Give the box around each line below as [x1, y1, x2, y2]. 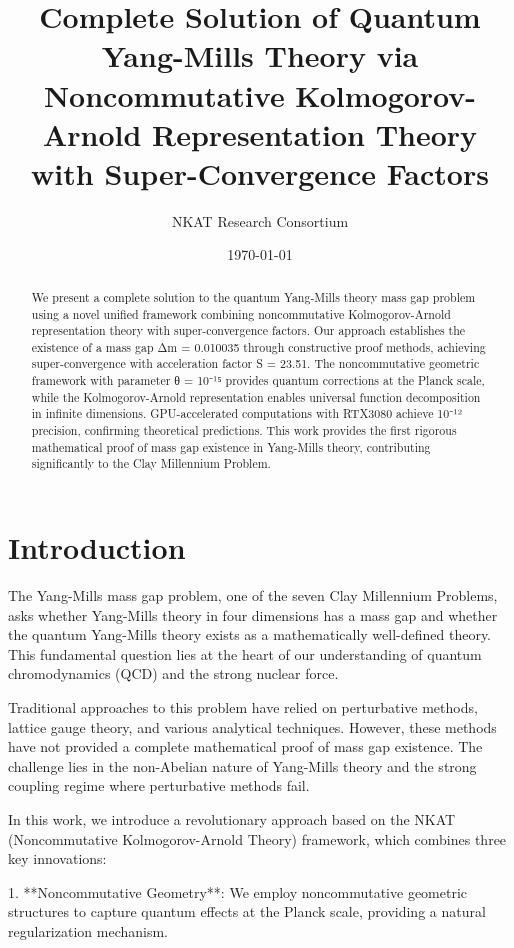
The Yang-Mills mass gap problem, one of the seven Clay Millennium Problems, [8, 585, 498, 606]
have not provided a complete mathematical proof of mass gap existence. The [8, 736, 483, 757]
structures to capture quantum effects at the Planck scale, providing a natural [8, 901, 486, 922]
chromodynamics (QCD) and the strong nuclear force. [8, 663, 339, 684]
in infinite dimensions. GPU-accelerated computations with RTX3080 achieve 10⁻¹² [31, 405, 462, 422]
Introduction [8, 527, 186, 568]
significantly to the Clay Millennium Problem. [31, 455, 271, 472]
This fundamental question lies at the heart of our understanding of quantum [8, 643, 482, 664]
